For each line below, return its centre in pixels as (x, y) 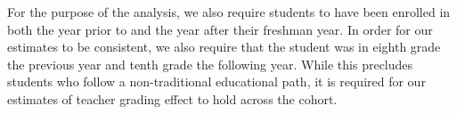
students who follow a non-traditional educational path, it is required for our (216, 81)
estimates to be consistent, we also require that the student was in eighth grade (224, 47)
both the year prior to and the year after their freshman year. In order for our (220, 29)
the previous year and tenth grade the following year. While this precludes (210, 64)
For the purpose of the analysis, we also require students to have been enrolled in (229, 12)
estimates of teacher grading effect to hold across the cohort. (172, 98)
